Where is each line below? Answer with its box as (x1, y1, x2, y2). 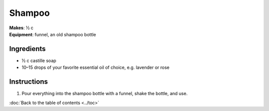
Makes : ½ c (9, 25, 33, 31)
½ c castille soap (21, 57, 57, 63)
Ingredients (9, 45, 46, 53)
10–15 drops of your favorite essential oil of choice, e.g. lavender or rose (21, 64, 170, 70)
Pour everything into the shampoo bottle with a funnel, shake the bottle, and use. (21, 91, 188, 97)
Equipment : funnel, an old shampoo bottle (9, 31, 97, 37)
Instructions (9, 77, 48, 86)
